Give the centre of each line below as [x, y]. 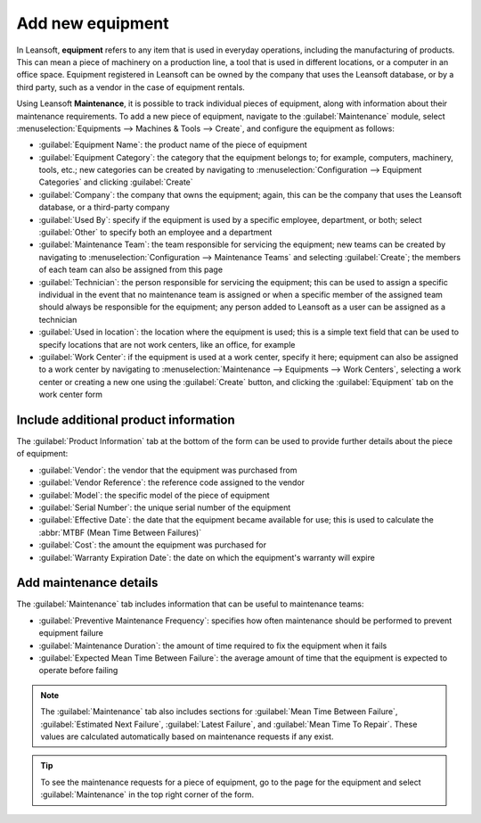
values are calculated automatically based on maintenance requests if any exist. [187, 737]
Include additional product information [126, 420]
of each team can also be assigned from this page [130, 270]
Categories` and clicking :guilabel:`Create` [116, 182]
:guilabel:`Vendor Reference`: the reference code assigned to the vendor [172, 482]
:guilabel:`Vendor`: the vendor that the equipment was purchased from [168, 470]
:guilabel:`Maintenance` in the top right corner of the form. [147, 794]
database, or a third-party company [104, 207]
